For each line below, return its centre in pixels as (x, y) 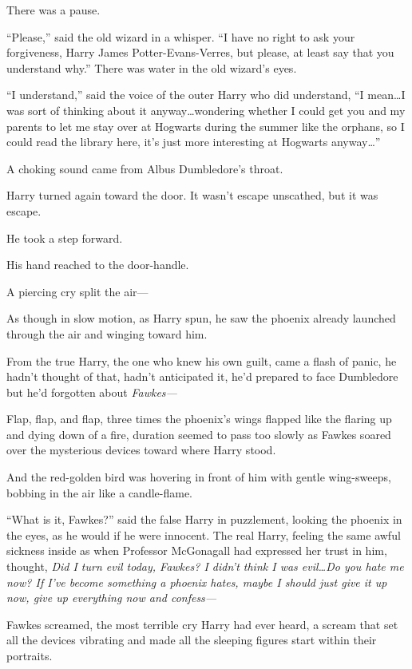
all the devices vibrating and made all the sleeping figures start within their (192, 640)
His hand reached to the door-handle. (98, 265)
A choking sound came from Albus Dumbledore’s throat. (145, 168)
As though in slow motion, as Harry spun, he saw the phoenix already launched (201, 318)
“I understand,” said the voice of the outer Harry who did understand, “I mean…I (206, 95)
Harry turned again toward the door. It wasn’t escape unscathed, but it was (192, 195)
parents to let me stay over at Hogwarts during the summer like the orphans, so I (206, 126)
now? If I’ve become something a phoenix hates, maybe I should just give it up (197, 582)
